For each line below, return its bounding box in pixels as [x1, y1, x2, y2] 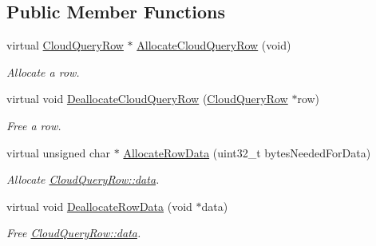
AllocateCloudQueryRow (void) [137, 37, 291, 54]
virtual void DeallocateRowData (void [6, 197, 192, 214]
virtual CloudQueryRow [6, 37, 124, 54]
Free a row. [6, 117, 61, 133]
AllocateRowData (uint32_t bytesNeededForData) [123, 144, 371, 161]
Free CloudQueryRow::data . [6, 224, 141, 241]
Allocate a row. [6, 63, 80, 80]
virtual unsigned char [6, 144, 111, 161]
